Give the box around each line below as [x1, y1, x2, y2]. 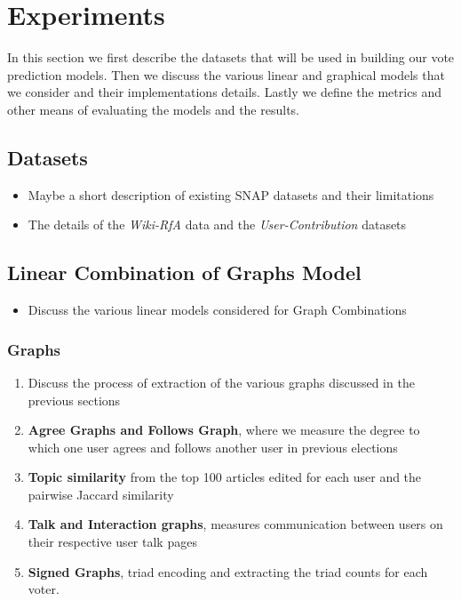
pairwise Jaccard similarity [28, 485, 174, 503]
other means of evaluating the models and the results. [7, 100, 299, 118]
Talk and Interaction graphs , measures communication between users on [28, 515, 443, 533]
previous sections [28, 390, 121, 409]
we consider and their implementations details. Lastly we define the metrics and [7, 83, 442, 101]
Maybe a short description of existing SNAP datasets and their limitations [28, 185, 434, 204]
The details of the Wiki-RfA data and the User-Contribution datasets [28, 215, 407, 234]
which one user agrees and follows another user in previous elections [28, 437, 398, 456]
